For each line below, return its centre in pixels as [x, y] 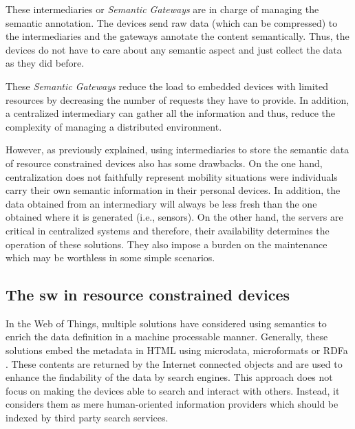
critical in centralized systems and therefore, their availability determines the [168, 230]
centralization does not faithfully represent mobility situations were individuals [172, 176]
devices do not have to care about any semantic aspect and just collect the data [174, 49]
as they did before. [45, 63]
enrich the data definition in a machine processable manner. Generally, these [167, 337]
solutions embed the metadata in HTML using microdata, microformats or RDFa [177, 350]
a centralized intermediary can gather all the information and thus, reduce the [171, 113]
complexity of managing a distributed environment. [114, 126]
